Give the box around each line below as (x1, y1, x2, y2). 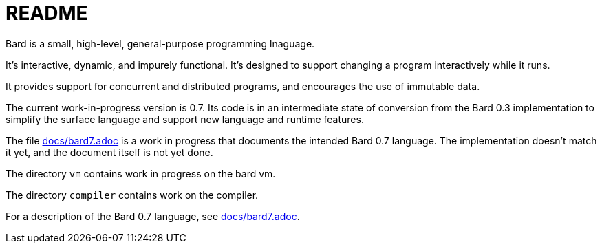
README (6, 1, 88, 25)
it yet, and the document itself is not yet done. (6, 146, 213, 158)
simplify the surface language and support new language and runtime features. (6, 113, 364, 125)
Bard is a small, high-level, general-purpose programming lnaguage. (6, 37, 315, 50)
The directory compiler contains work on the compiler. (6, 188, 259, 201)
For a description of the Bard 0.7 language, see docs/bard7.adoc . (6, 210, 300, 222)
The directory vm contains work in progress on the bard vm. (6, 167, 276, 180)
